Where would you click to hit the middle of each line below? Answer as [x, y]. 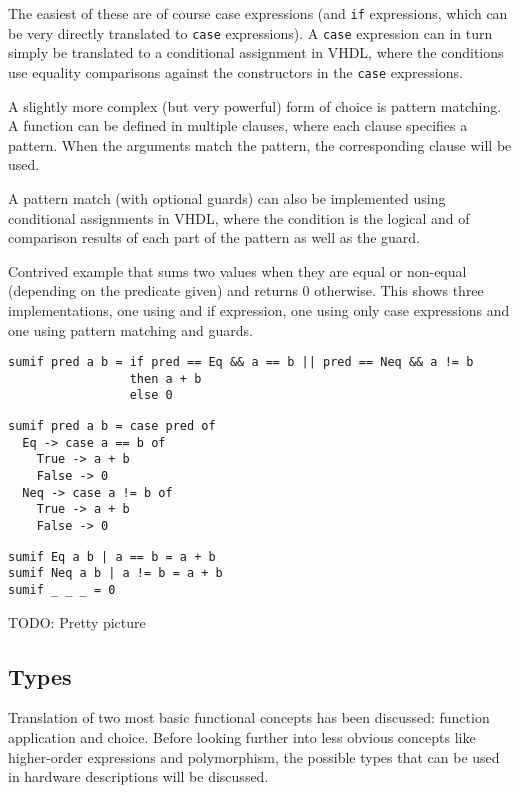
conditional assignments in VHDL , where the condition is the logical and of [239, 217]
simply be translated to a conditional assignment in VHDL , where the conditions [256, 52]
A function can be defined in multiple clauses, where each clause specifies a [238, 125]
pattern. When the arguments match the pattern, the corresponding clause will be [260, 144]
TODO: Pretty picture [77, 621]
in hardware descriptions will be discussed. [138, 776]
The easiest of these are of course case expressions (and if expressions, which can [258, 13]
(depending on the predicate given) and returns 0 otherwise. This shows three [246, 290]
